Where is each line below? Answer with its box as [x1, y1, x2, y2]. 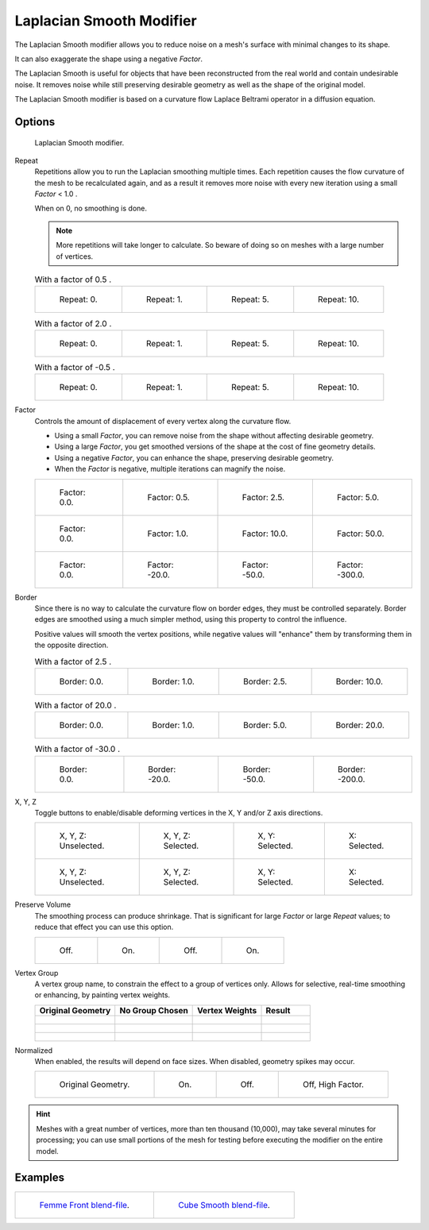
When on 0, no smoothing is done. [34, 203, 147, 214]
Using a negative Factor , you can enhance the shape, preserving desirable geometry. [54, 453, 334, 462]
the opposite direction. [34, 640, 109, 650]
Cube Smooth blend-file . [177, 1199, 270, 1210]
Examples [14, 1171, 65, 1185]
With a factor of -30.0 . [34, 743, 121, 754]
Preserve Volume [14, 900, 71, 909]
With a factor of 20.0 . [34, 700, 117, 711]
